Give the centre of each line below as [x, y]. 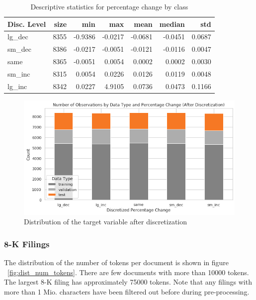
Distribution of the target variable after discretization [106, 222]
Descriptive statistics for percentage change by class [109, 6]
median [172, 24]
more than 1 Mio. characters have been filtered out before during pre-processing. [127, 291]
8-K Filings [27, 244]
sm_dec [19, 49]
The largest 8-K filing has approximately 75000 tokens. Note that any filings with [128, 282]
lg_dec [18, 37]
